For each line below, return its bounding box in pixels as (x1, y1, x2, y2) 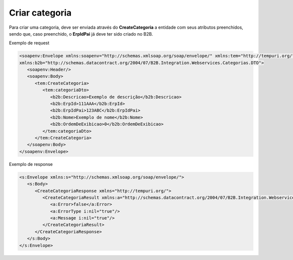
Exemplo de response (9, 161, 53, 167)
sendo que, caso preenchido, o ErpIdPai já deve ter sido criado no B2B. (9, 31, 153, 37)
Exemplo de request (9, 40, 50, 46)
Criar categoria (9, 7, 72, 18)
